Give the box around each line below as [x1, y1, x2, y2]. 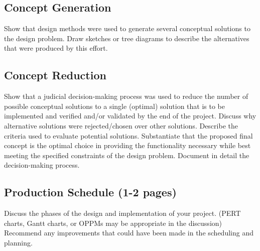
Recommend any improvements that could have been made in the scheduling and [4, 227, 253, 238]
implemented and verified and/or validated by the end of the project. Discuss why [4, 110, 256, 121]
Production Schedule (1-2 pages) [4, 184, 177, 200]
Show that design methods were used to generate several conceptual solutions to [4, 23, 250, 34]
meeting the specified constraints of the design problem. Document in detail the [4, 150, 249, 160]
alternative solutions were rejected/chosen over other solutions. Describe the [4, 120, 238, 131]
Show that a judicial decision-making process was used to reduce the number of [4, 91, 248, 101]
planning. [4, 237, 33, 247]
